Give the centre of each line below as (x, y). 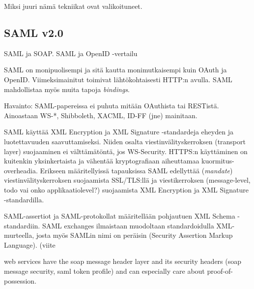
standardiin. (22, 225)
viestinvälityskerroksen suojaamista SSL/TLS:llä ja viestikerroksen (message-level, (127, 180)
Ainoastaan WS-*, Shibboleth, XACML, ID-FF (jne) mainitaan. (101, 115)
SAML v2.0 (34, 32)
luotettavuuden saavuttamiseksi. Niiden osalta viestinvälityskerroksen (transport (125, 141)
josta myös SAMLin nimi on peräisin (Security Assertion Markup (134, 235)
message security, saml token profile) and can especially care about (104, 271)
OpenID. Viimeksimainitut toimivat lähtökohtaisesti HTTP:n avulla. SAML (118, 79)
